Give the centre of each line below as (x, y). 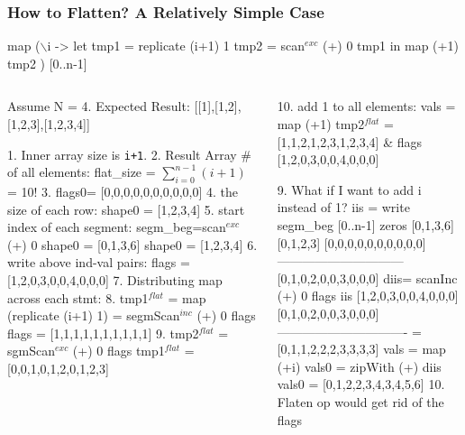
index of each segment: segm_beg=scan (117, 227)
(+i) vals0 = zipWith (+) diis (359, 366)
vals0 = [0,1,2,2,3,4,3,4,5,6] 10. (361, 384)
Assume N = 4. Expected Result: (99, 106)
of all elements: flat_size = (82, 172)
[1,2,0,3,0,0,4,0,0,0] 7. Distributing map (115, 280)
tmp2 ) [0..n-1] (47, 63)
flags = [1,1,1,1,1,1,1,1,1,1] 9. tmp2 (103, 333)
